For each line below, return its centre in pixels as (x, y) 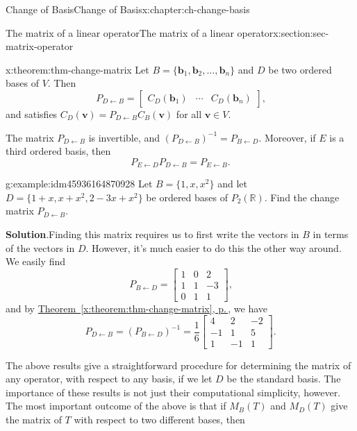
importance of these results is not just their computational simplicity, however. (173, 392)
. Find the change (302, 197)
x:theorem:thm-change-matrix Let (77, 69)
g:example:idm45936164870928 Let (79, 184)
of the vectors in (40, 247)
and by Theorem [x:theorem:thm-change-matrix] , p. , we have (136, 308)
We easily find (36, 261)
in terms (331, 234)
